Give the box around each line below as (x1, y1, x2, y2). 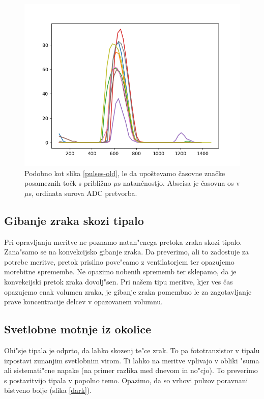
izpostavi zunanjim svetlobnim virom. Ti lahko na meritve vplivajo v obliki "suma (4, 355, 259, 365)
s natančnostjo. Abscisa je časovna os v (118, 178, 240, 188)
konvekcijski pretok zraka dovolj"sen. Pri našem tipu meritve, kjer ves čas (4, 276, 233, 287)
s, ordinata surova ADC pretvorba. (28, 187, 137, 198)
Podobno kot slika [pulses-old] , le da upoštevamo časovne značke (24, 167, 225, 178)
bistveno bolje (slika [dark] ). (4, 385, 92, 395)
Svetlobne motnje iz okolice (4, 321, 152, 337)
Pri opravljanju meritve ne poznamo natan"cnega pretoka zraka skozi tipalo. (4, 236, 242, 247)
